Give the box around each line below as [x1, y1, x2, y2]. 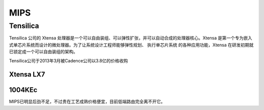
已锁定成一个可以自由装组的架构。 [9, 49, 78, 55]
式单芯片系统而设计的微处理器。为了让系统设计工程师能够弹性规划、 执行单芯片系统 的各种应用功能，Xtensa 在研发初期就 [9, 42, 254, 48]
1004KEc [9, 86, 38, 94]
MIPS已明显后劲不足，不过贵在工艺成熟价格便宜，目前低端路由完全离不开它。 [9, 99, 166, 105]
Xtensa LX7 [9, 71, 45, 79]
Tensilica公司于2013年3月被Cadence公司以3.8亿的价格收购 [9, 57, 128, 63]
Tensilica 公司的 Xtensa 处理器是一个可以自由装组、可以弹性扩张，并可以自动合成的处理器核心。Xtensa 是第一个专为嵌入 [9, 35, 253, 41]
